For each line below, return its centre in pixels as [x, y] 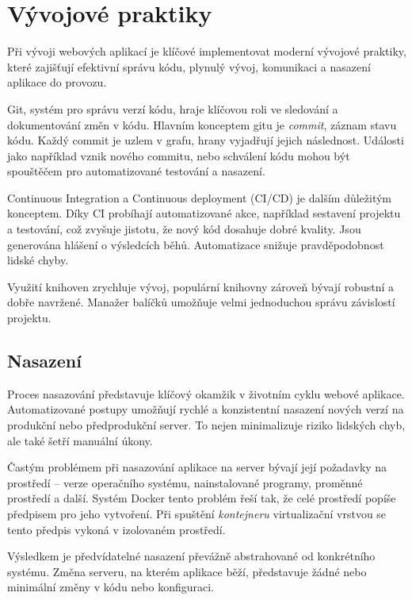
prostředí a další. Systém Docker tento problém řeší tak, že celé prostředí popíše [202, 498]
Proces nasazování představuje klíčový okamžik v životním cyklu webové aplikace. [206, 393]
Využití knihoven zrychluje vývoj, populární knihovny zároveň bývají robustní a [201, 286]
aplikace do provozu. [57, 82]
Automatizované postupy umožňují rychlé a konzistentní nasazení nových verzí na [206, 409]
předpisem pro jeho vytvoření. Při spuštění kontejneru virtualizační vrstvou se [197, 513]
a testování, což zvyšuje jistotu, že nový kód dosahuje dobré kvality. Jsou [184, 229]
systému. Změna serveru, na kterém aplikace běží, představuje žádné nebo [187, 571]
